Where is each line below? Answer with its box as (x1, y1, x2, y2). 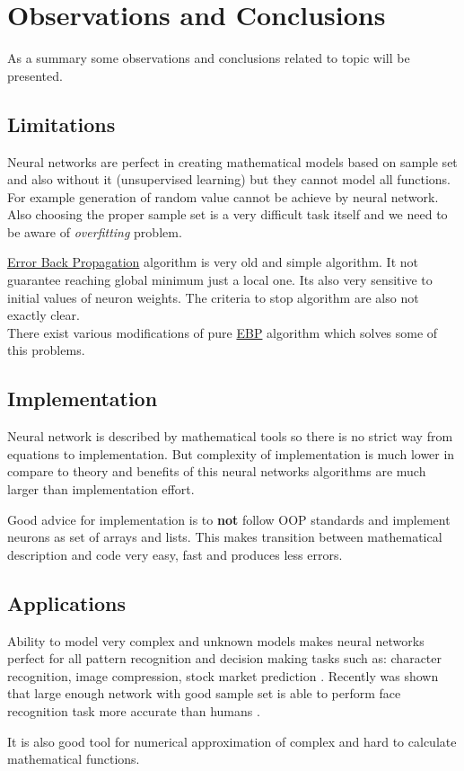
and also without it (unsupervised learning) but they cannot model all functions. (7, 170, 451, 189)
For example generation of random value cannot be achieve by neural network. (7, 187, 439, 206)
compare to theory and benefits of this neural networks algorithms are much (7, 462, 426, 481)
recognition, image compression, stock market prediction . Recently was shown (7, 666, 439, 685)
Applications (7, 589, 127, 616)
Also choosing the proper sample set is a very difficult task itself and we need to (7, 205, 448, 224)
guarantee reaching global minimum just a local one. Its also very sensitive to (7, 270, 433, 289)
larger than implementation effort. (7, 480, 195, 499)
